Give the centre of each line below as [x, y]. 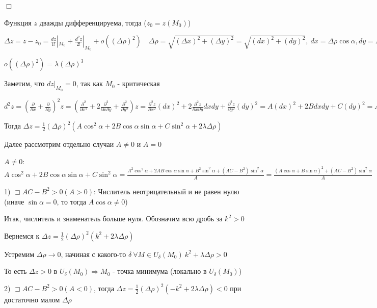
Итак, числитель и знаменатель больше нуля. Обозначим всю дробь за [113, 219]
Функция [18, 22]
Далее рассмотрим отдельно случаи [59, 144]
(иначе [14, 201]
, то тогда [72, 201]
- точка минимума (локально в [160, 271]
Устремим [19, 254]
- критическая [139, 83]
